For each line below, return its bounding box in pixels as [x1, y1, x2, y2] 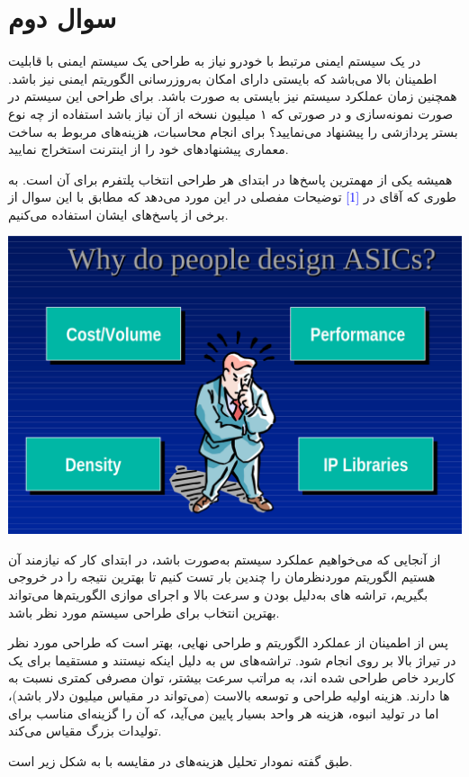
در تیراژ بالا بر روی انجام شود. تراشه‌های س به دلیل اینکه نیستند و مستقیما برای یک [8, 650, 456, 669]
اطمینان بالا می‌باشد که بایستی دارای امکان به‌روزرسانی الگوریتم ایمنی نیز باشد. [8, 68, 437, 87]
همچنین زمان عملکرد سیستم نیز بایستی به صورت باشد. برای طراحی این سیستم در [8, 86, 457, 105]
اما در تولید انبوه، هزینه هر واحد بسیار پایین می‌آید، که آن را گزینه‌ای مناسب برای [8, 703, 439, 722]
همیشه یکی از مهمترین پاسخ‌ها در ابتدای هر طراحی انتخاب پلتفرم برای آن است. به [8, 169, 453, 188]
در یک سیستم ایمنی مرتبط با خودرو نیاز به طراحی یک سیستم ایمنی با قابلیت [8, 51, 421, 70]
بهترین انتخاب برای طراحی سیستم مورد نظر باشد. [8, 602, 280, 621]
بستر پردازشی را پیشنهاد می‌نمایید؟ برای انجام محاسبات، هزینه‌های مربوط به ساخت [8, 122, 458, 140]
